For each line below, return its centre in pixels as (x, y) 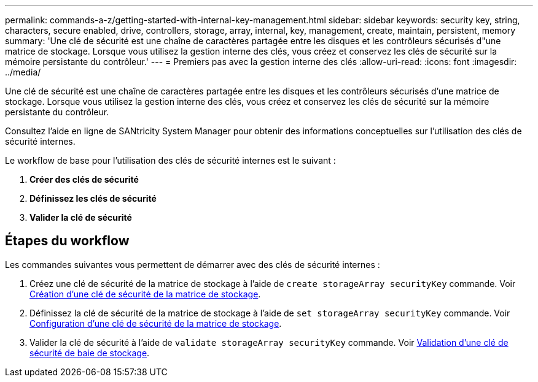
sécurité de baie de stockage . (90, 353)
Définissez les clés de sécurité (93, 198)
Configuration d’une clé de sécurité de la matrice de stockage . (156, 323)
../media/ (23, 72)
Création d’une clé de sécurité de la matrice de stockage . (145, 294)
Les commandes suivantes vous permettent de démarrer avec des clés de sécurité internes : (193, 264)
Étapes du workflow (67, 241)
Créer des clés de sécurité (84, 179)
